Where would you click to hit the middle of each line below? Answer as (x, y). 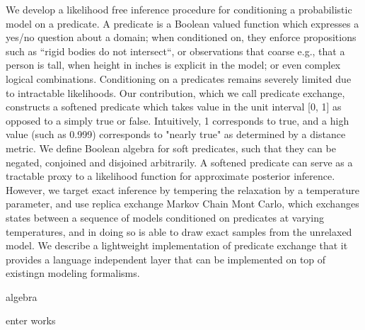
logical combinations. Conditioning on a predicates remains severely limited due (179, 78)
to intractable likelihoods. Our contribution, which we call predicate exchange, (175, 92)
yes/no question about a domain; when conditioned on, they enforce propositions (181, 37)
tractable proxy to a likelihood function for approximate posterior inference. (170, 176)
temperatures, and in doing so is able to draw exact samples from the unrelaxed (179, 231)
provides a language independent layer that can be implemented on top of (166, 259)
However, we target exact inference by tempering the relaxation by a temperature (182, 189)
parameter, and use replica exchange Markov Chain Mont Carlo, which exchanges (182, 204)
